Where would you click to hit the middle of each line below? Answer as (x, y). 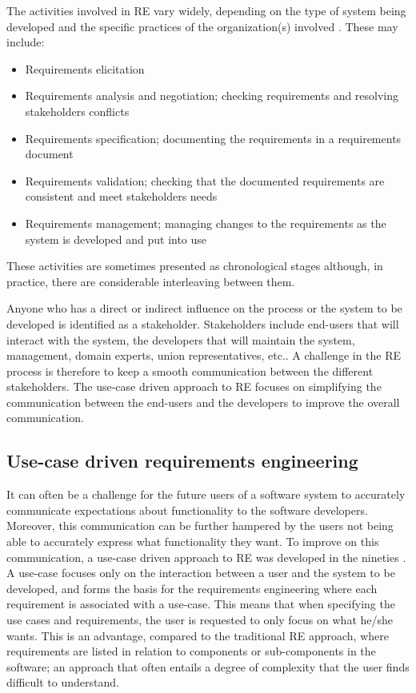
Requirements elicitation (85, 68)
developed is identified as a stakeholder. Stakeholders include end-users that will (203, 323)
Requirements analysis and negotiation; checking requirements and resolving (212, 96)
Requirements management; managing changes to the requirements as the (206, 223)
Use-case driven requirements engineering (182, 461)
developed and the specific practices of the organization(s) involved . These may (202, 26)
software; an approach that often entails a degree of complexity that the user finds (208, 666)
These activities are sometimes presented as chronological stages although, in (195, 266)
